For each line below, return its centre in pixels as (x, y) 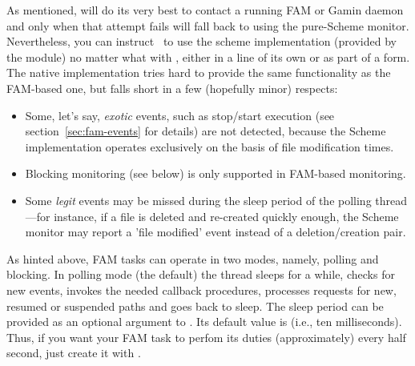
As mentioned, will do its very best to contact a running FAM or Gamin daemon (205, 10)
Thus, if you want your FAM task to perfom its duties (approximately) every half (206, 337)
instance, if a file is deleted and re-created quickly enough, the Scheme (226, 216)
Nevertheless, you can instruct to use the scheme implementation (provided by (201, 41)
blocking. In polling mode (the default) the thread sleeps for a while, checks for (201, 274)
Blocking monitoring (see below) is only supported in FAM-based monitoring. (216, 173)
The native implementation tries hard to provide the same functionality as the (199, 72)
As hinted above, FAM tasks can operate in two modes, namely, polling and (193, 258)
